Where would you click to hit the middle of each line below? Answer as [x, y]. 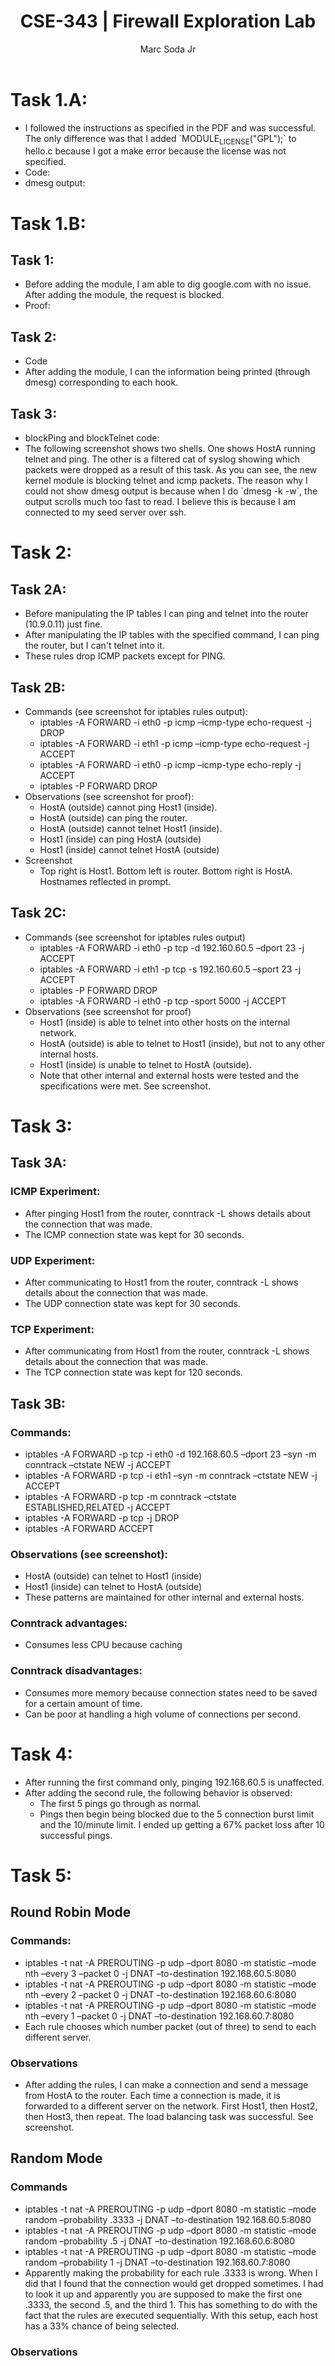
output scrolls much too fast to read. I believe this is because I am [160, 502]
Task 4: [41, 1754]
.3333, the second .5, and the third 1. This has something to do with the [171, 2304]
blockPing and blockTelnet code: [92, 438]
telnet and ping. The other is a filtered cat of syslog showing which [162, 459]
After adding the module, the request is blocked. [124, 295]
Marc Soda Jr [168, 49]
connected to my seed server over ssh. [105, 512]
